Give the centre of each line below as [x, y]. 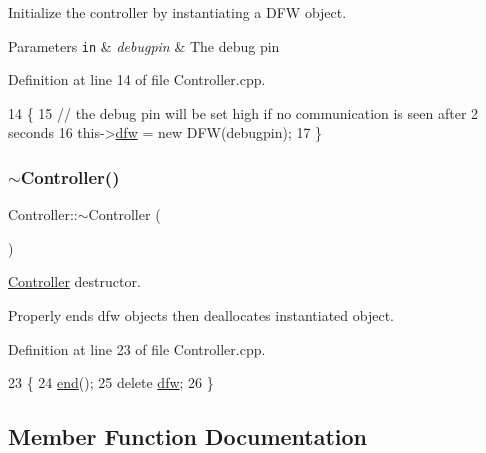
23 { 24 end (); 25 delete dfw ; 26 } [111, 382]
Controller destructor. [74, 281]
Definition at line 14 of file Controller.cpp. [137, 79]
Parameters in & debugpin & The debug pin [144, 45]
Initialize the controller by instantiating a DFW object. [177, 12]
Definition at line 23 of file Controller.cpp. [137, 348]
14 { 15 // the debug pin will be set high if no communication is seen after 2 [243, 112]
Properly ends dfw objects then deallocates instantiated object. [201, 315]
